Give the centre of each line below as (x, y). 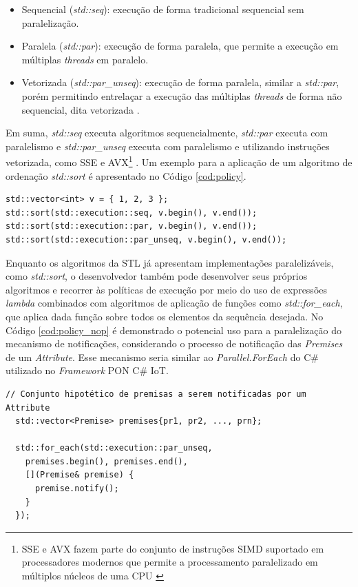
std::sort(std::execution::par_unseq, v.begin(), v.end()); (146, 239)
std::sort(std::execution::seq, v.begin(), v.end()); (131, 213)
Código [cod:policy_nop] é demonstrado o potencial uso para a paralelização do (173, 330)
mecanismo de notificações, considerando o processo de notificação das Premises (174, 343)
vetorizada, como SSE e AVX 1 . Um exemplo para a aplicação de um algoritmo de (179, 161)
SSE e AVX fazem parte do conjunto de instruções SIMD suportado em (173, 548)
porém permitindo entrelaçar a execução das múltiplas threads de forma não (182, 95)
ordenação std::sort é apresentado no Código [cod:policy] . (126, 175)
